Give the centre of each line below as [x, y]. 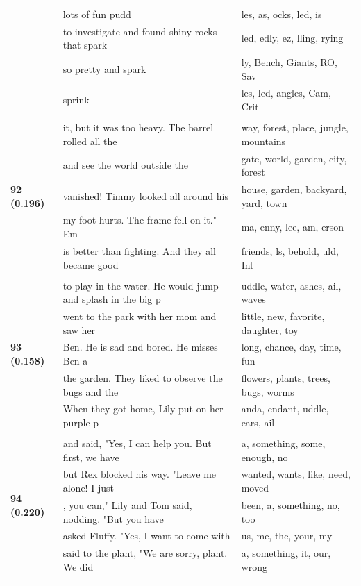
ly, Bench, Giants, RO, [289, 62]
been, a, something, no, [291, 504]
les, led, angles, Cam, [286, 93]
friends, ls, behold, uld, [290, 250]
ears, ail [258, 422]
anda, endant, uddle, [285, 409]
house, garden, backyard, [294, 189]
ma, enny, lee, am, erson [293, 227]
